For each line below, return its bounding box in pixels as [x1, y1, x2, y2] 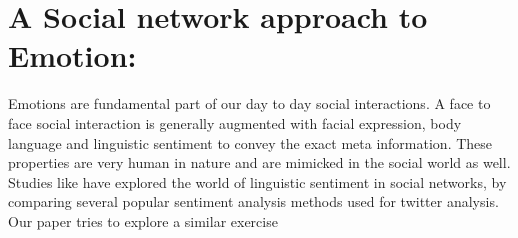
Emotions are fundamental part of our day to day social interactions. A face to [8, 93, 491, 114]
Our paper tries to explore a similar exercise [8, 210, 278, 231]
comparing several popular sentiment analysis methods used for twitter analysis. [8, 191, 499, 212]
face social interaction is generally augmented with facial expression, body [8, 112, 462, 133]
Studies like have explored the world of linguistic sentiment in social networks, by [8, 171, 507, 192]
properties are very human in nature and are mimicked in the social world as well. [8, 152, 511, 173]
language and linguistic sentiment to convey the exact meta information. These [8, 132, 493, 153]
